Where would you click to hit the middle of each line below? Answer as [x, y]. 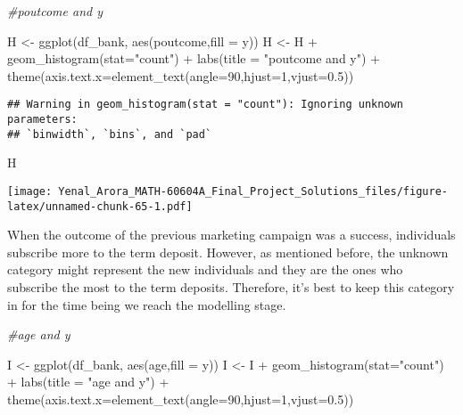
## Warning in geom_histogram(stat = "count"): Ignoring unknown [205, 105]
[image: [30, 191]
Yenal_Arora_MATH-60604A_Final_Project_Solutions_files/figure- [253, 191]
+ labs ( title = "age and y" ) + [88, 382]
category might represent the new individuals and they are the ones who [205, 269]
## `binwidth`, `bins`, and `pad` [110, 134]
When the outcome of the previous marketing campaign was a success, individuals [231, 235]
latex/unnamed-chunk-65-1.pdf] [100, 206]
